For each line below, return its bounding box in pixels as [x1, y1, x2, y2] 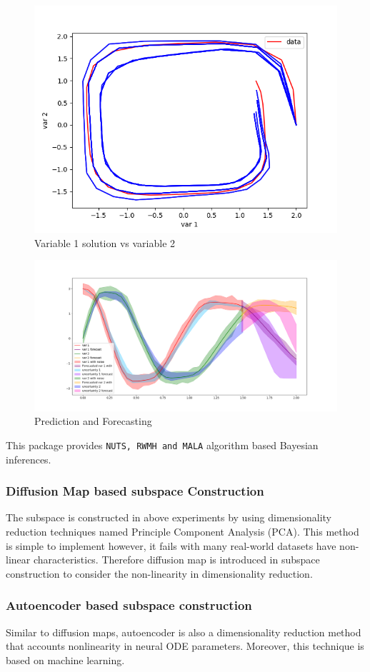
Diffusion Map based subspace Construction [6, 482, 264, 500]
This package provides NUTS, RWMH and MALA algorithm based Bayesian [6, 437, 319, 452]
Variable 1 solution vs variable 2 [34, 235, 176, 250]
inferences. [6, 451, 51, 466]
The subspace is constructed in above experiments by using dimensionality [6, 510, 331, 525]
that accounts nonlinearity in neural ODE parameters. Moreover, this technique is [6, 638, 364, 653]
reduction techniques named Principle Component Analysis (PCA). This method [6, 524, 359, 539]
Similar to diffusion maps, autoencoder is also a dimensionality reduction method [6, 624, 361, 639]
